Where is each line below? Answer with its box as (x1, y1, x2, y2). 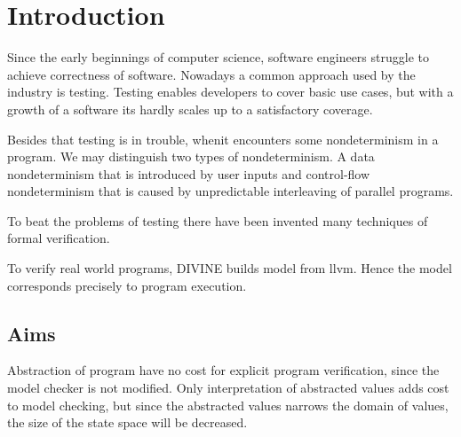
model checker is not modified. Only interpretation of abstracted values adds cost (7, 378, 449, 397)
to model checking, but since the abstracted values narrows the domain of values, (7, 395, 449, 414)
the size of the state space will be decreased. (7, 413, 248, 432)
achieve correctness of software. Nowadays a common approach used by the (7, 65, 416, 83)
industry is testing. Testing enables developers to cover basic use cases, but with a (7, 82, 454, 101)
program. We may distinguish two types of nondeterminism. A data (7, 147, 375, 166)
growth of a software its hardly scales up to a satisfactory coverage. (7, 99, 373, 118)
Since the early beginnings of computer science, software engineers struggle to (7, 48, 429, 66)
